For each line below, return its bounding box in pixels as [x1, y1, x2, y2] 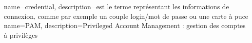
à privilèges [4, 29, 38, 40]
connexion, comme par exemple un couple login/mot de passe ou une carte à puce [4, 11, 249, 21]
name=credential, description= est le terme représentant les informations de [4, 1, 229, 11]
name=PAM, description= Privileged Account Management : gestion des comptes [4, 20, 246, 30]
